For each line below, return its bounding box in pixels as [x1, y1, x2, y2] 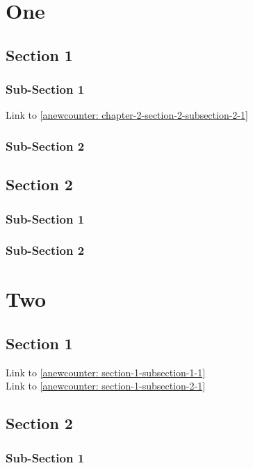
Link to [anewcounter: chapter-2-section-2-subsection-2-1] [6, 108, 248, 122]
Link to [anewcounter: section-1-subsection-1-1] [6, 365, 206, 379]
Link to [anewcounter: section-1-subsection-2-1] [6, 378, 206, 393]
